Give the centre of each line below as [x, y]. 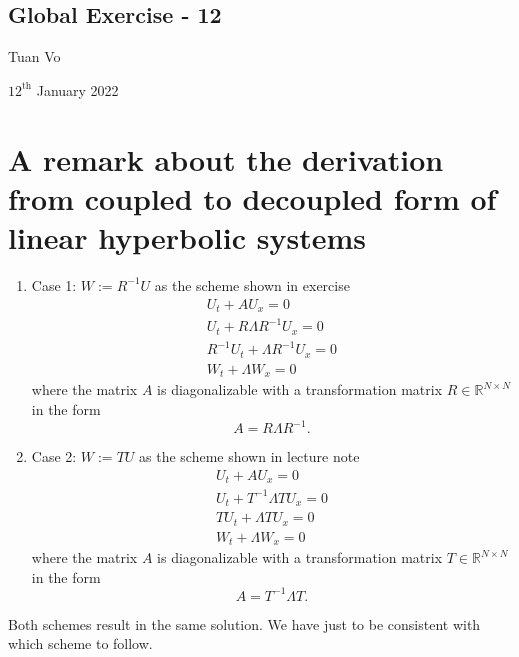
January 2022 [77, 89]
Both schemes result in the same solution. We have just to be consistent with [244, 623]
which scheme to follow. [80, 643]
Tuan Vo [34, 56]
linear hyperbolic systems [187, 236]
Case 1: [54, 284]
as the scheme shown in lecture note [249, 456]
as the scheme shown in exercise [252, 284]
